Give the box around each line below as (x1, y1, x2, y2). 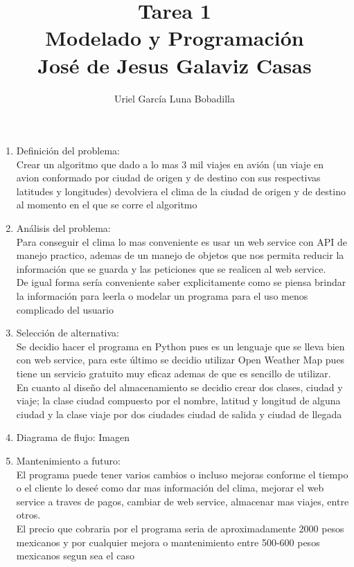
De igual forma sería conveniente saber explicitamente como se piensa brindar (16, 275, 346, 289)
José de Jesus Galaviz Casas (37, 51, 312, 79)
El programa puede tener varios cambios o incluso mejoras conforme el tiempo (16, 467, 348, 481)
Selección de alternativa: (16, 325, 120, 340)
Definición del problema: (16, 143, 120, 158)
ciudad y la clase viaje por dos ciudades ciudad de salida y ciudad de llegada (16, 406, 342, 421)
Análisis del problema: (16, 221, 111, 235)
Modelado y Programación (45, 24, 304, 52)
